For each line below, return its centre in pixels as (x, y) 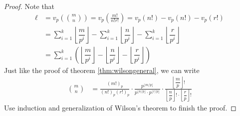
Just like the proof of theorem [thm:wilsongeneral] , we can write (102, 70)
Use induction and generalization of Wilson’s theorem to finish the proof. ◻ (120, 107)
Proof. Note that (29, 6)
